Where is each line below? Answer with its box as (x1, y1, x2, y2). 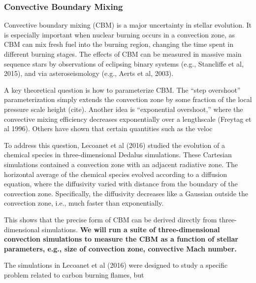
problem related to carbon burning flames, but (4, 269, 144, 280)
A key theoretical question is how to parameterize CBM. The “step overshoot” (4, 84, 241, 95)
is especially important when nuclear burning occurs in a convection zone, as (4, 29, 235, 39)
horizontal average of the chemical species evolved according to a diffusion (4, 169, 227, 179)
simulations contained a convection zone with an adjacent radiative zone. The (4, 159, 238, 169)
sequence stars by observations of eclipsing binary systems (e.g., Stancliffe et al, (4, 58, 244, 69)
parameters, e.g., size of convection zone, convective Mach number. (4, 243, 237, 253)
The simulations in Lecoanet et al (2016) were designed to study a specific (4, 260, 228, 270)
